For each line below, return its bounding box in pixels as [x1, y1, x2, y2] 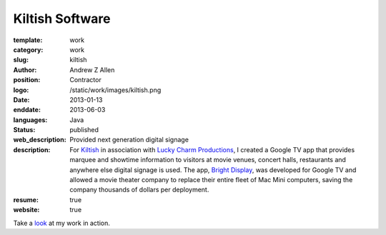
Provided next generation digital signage [69, 136, 189, 144]
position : [13, 76, 41, 84]
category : [13, 45, 44, 54]
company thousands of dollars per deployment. [69, 186, 209, 194]
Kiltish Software [13, 11, 111, 26]
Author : [13, 65, 37, 74]
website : [13, 206, 40, 214]
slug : [13, 56, 29, 64]
